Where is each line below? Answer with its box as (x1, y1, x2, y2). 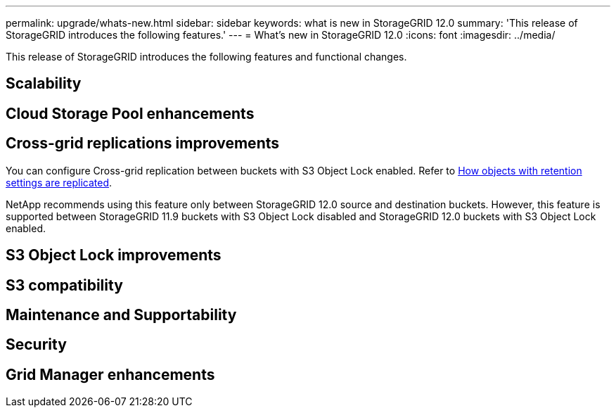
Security (6, 336, 67, 354)
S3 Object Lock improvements (6, 246, 222, 265)
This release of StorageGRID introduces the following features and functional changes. (6, 51, 407, 63)
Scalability (6, 75, 82, 93)
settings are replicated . (6, 176, 113, 189)
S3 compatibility (6, 276, 123, 294)
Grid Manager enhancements (6, 365, 215, 383)
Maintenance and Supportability (6, 305, 237, 324)
